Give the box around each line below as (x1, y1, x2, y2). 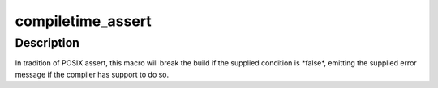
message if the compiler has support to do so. (15, 69, 170, 79)
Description (15, 36, 80, 50)
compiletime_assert (15, 12, 152, 30)
